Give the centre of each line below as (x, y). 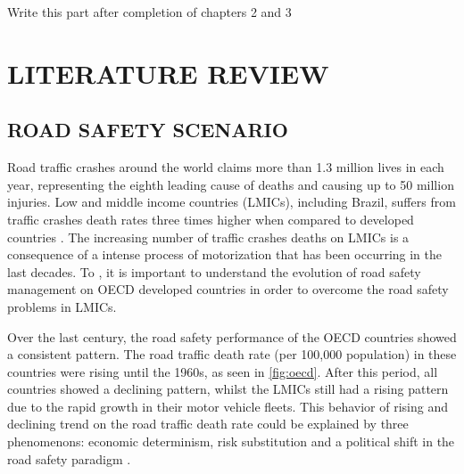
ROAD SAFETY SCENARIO (148, 130)
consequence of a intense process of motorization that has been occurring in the (225, 254)
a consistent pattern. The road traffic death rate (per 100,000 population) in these (232, 354)
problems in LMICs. (62, 306)
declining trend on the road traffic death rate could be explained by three (208, 424)
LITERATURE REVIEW (168, 73)
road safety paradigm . (69, 458)
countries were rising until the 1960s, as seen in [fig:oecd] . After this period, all (223, 371)
